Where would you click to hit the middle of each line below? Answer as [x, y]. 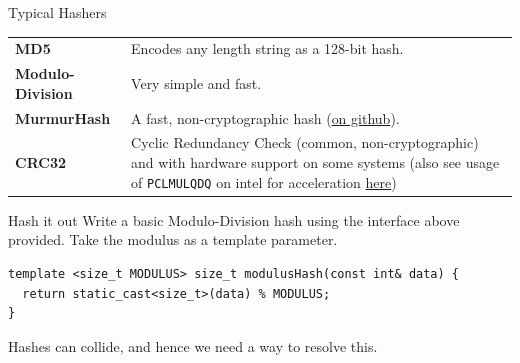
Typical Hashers [57, 12]
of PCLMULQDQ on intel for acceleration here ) [264, 181]
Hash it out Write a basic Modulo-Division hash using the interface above [234, 219]
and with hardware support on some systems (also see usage [315, 162]
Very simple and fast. [196, 82]
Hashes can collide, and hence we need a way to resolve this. [193, 345]
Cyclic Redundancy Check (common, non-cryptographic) [305, 142]
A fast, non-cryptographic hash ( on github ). [265, 117]
